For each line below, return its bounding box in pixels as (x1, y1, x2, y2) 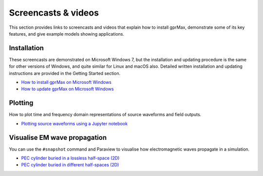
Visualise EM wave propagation (9, 133, 107, 141)
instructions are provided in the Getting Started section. (9, 70, 121, 76)
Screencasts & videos (9, 7, 99, 18)
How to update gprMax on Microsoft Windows (21, 86, 114, 92)
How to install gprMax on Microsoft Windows (21, 79, 112, 85)
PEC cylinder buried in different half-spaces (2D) (21, 162, 119, 168)
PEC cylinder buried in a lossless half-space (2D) (21, 155, 120, 161)
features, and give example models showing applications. (9, 31, 124, 37)
